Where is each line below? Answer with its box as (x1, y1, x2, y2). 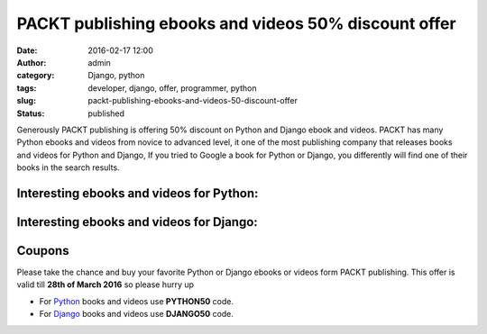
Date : (16, 45, 38, 56)
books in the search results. (16, 162, 121, 173)
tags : (16, 82, 37, 94)
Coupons (16, 243, 69, 258)
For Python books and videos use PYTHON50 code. (39, 295, 234, 306)
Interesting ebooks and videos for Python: (16, 185, 259, 201)
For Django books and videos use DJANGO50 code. (39, 309, 234, 320)
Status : (16, 108, 45, 119)
